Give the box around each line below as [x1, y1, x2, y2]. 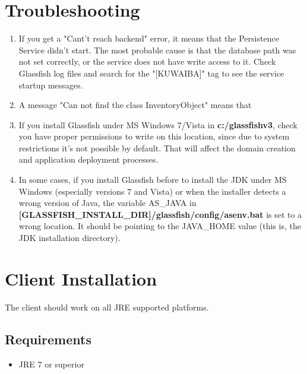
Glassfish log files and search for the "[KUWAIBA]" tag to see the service [18, 66, 284, 79]
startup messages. [18, 78, 83, 91]
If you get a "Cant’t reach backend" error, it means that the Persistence [18, 32, 279, 45]
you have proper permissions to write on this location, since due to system [18, 130, 290, 142]
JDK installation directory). [18, 232, 121, 244]
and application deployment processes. [18, 153, 159, 166]
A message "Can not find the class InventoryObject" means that [18, 99, 252, 111]
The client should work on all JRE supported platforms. [5, 300, 209, 313]
